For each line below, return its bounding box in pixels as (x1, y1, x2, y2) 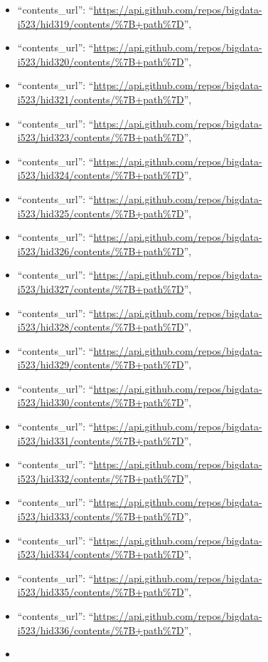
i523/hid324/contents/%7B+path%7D (17, 167, 184, 182)
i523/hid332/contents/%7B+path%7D (17, 470, 184, 485)
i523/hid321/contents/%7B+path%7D (17, 91, 184, 106)
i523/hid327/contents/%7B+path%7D (17, 281, 184, 296)
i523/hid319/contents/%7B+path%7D (17, 16, 184, 31)
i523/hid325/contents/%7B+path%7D (17, 205, 184, 220)
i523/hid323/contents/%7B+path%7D (17, 130, 184, 145)
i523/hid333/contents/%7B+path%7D (17, 509, 184, 524)
